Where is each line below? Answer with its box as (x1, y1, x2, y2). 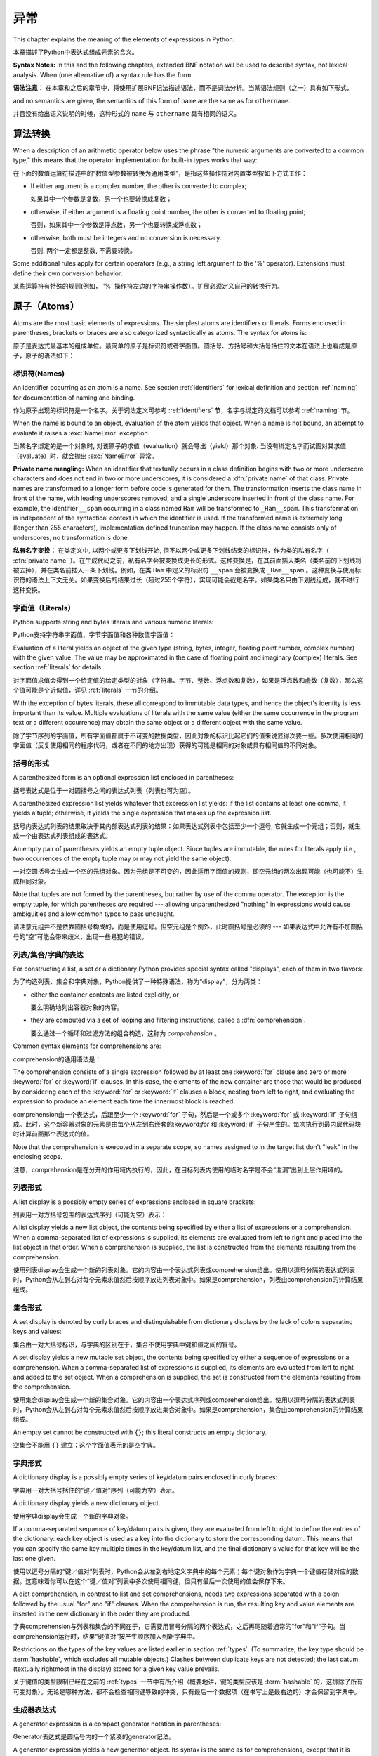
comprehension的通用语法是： (13, 1054, 102, 1063)
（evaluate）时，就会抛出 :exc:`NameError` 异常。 (13, 452, 158, 460)
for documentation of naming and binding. (13, 393, 135, 402)
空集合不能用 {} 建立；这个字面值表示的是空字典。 (13, 1441, 159, 1450)
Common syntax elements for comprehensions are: (13, 1042, 161, 1050)
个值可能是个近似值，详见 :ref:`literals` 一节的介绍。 (13, 686, 162, 695)
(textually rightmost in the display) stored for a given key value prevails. (13, 1665, 220, 1673)
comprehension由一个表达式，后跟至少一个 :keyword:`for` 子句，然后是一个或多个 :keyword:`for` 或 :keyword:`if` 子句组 (13, 1110, 357, 1118)
